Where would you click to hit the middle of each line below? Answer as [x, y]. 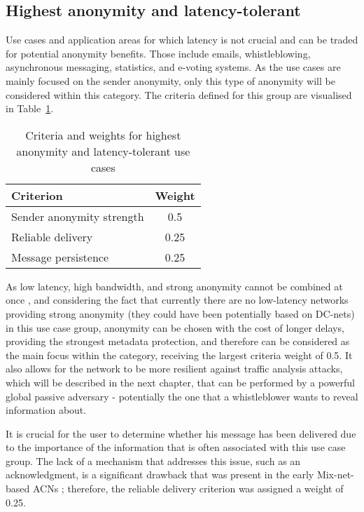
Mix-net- [335, 474]
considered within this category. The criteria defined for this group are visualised [179, 94]
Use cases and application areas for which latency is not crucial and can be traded [182, 40]
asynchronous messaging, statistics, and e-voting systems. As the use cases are [173, 67]
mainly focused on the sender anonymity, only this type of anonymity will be [170, 80]
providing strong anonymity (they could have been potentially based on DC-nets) [180, 313]
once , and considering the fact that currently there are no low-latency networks [177, 300]
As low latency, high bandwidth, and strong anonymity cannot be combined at [174, 286]
